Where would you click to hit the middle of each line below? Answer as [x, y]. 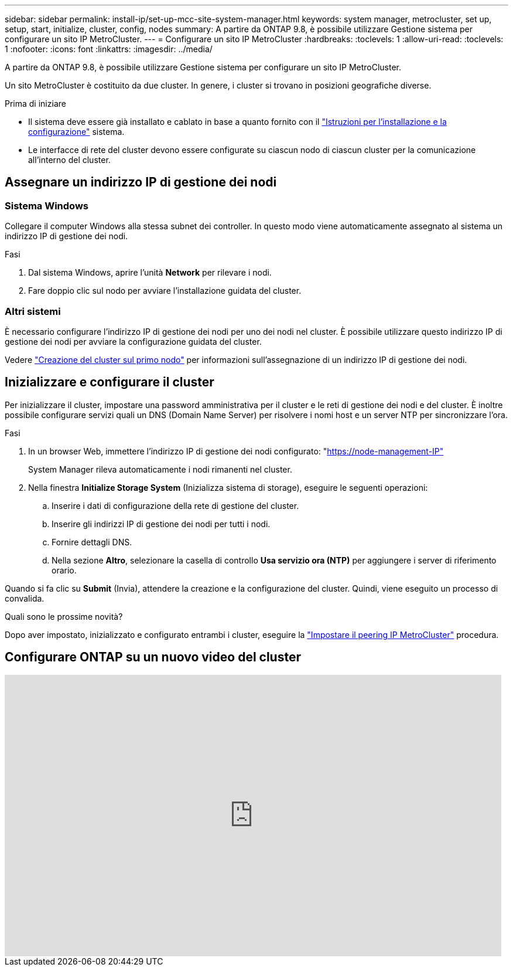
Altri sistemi [33, 311]
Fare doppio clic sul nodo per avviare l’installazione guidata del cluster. [165, 291]
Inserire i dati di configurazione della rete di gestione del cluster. [175, 505]
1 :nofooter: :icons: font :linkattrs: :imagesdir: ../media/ [109, 49]
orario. [64, 570]
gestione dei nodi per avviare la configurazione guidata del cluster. [133, 341]
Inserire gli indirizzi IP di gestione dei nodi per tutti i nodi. [161, 524]
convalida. [25, 598]
